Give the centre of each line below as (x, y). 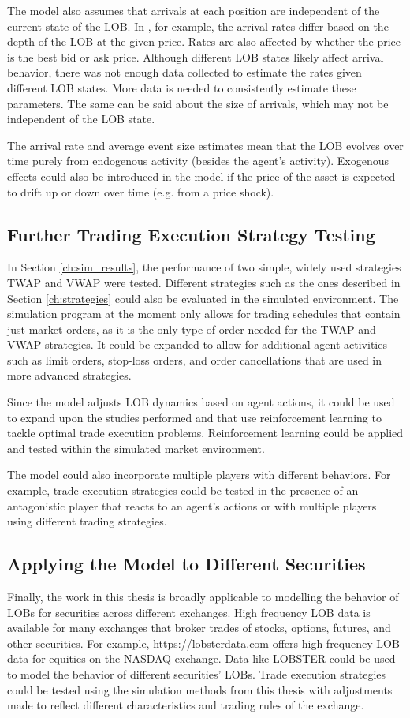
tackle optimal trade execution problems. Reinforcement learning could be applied (205, 433)
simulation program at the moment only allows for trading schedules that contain (204, 314)
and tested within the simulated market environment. (136, 448)
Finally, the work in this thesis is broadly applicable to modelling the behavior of (203, 597)
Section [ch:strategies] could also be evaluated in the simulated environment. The (203, 298)
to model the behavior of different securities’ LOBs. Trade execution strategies (197, 674)
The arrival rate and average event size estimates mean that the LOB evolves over (205, 145)
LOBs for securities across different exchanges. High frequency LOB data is (189, 612)
